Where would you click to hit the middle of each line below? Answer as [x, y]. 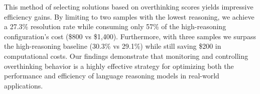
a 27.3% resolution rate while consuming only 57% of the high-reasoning [115, 26]
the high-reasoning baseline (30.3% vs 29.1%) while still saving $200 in [113, 46]
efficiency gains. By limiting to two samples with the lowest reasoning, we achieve [129, 16]
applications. [24, 85]
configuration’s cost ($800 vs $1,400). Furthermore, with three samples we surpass [130, 36]
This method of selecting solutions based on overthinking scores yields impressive [129, 7]
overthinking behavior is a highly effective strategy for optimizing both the [119, 66]
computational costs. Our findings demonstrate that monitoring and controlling [126, 56]
